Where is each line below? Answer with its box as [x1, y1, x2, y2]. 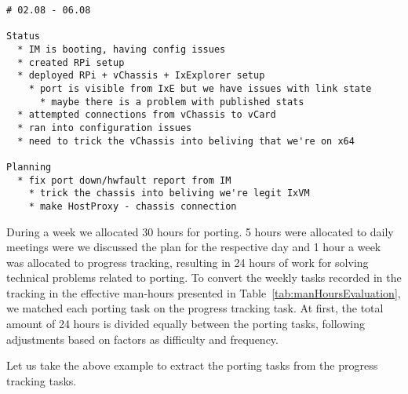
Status [6, 31, 40, 42]
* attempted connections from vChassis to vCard [17, 109, 276, 121]
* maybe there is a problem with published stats [39, 96, 304, 108]
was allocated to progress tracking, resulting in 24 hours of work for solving [6, 254, 369, 270]
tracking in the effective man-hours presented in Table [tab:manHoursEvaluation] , [6, 284, 401, 301]
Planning [6, 161, 52, 173]
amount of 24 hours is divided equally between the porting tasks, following [6, 316, 365, 332]
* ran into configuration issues [17, 122, 192, 133]
